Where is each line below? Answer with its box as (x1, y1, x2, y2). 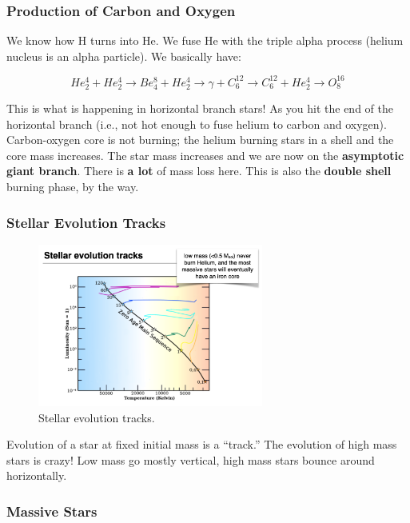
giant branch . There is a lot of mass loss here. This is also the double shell (6, 162, 392, 179)
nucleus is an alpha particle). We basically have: (6, 47, 241, 64)
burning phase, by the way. (6, 178, 139, 195)
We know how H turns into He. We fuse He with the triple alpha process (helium (6, 32, 404, 49)
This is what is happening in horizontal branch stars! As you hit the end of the (6, 100, 393, 117)
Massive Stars (6, 501, 98, 521)
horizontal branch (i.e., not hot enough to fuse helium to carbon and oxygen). (6, 115, 387, 132)
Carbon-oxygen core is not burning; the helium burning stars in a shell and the (6, 131, 394, 148)
